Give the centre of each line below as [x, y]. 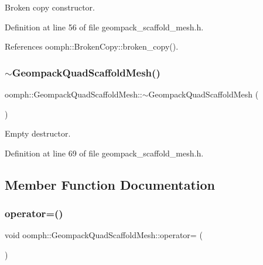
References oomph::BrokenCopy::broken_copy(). [92, 46]
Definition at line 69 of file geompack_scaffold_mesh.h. [104, 153]
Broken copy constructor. [50, 7]
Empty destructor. [38, 133]
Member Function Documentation [110, 184]
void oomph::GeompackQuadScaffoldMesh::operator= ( [104, 235]
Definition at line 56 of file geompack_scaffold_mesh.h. [104, 27]
